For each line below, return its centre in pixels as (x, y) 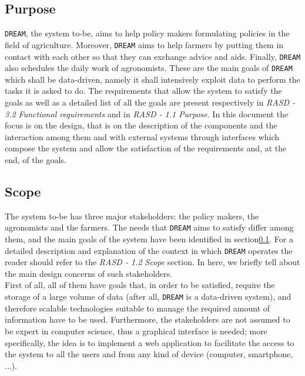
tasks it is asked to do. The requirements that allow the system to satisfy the (143, 91)
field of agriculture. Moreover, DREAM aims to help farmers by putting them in (144, 44)
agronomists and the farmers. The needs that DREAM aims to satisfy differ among (149, 227)
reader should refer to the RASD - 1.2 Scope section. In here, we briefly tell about (152, 262)
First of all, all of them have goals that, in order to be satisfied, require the (140, 285)
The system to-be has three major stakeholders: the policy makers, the (132, 216)
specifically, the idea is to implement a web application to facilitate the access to (150, 342)
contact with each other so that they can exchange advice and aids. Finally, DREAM (153, 56)
